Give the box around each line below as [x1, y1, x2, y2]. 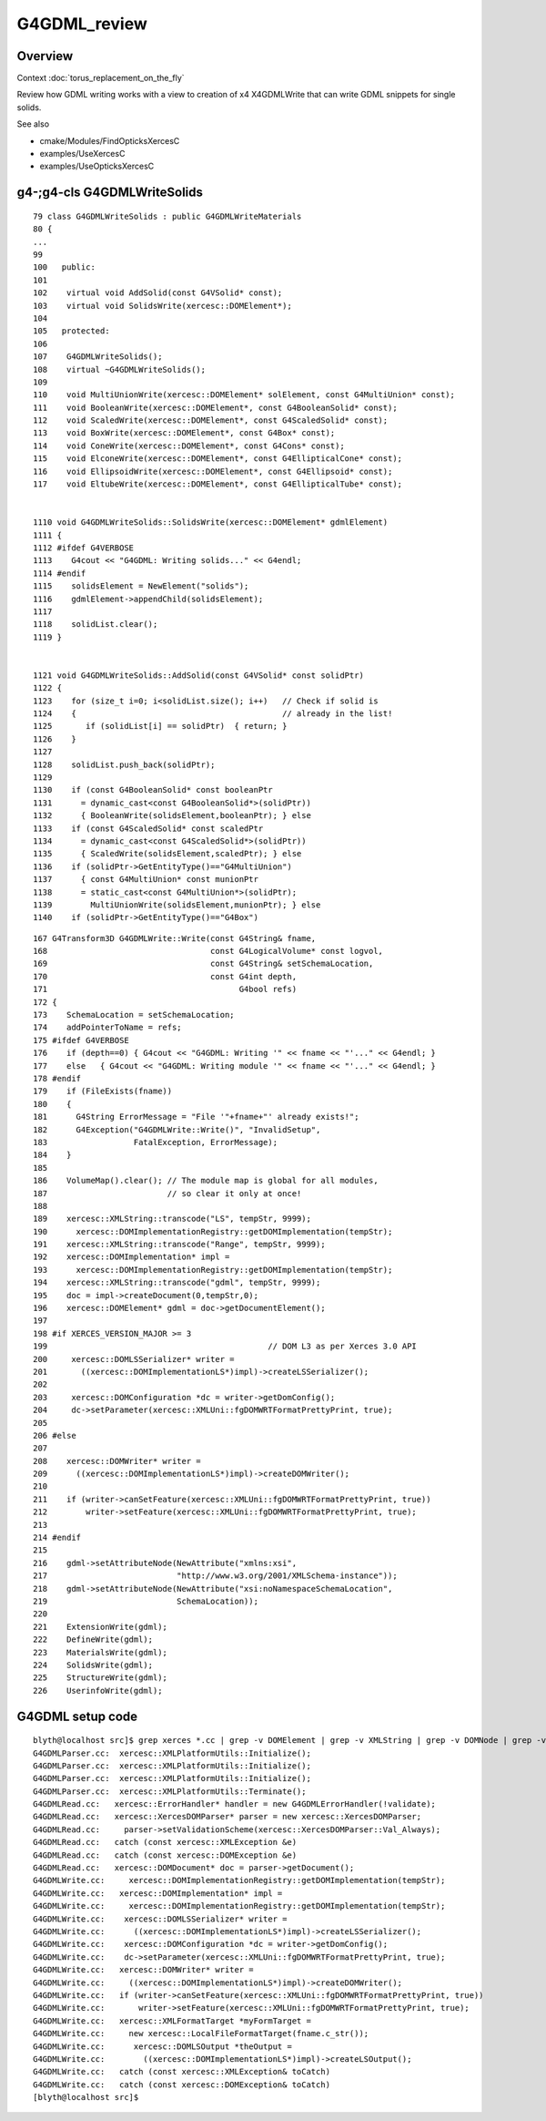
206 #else [33, 1430, 76, 1440]
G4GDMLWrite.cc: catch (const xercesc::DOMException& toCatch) [33, 2079, 331, 2090]
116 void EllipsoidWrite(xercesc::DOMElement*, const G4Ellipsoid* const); [33, 466, 393, 476]
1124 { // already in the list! [33, 709, 393, 719]
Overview [16, 48, 74, 64]
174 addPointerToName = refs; [33, 1022, 182, 1033]
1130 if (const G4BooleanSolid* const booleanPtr [33, 784, 273, 795]
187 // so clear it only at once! [33, 1188, 302, 1198]
